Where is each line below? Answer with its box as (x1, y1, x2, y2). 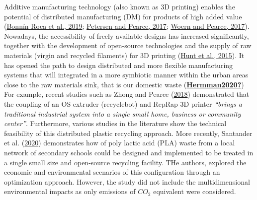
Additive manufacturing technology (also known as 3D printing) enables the (4, 1, 235, 11)
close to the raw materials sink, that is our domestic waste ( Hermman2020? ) (4, 79, 244, 89)
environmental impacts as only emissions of (4, 186, 136, 197)
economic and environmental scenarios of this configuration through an (4, 167, 220, 177)
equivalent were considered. (153, 186, 236, 197)
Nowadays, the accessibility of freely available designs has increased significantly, (4, 30, 249, 41)
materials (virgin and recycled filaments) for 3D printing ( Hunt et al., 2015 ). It (4, 50, 245, 60)
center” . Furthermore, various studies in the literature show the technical (4, 118, 227, 129)
